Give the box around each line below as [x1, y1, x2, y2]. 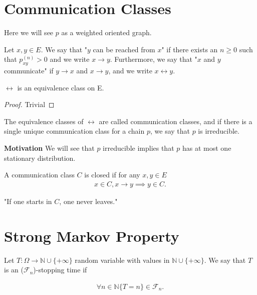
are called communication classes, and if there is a [99, 116, 252, 126]
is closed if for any [84, 169, 140, 180]
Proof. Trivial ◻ [4, 99, 55, 110]
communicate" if [4, 65, 54, 76]
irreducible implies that [103, 143, 174, 153]
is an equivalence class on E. [17, 82, 104, 92]
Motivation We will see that [4, 143, 95, 153]
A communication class [4, 169, 75, 180]
